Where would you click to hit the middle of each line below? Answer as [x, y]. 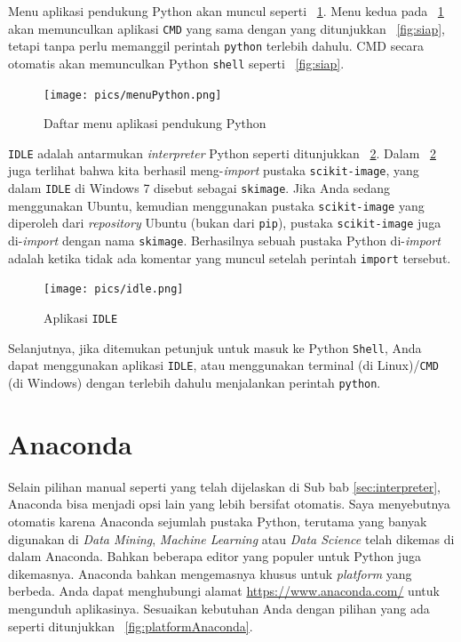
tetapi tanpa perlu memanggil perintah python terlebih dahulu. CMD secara [216, 46]
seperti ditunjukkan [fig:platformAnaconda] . [131, 626]
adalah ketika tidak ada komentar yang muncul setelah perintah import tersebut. [230, 257]
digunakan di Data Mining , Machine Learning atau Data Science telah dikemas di [231, 538]
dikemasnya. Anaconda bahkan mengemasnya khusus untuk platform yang [210, 573]
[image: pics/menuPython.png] [133, 95]
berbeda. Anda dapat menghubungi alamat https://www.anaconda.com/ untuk [224, 591]
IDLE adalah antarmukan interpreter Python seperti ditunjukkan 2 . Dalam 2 [222, 152]
